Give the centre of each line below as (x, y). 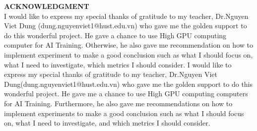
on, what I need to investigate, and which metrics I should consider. (107, 123)
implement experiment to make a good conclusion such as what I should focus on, (128, 54)
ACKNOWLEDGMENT (47, 6)
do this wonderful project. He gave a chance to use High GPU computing (115, 35)
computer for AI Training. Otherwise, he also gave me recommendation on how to (128, 45)
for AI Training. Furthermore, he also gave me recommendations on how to (118, 103)
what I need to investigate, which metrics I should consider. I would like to (118, 64)
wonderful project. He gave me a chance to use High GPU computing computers (126, 94)
